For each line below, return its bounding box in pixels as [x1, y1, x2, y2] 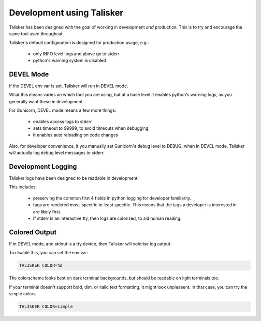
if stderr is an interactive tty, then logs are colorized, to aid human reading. [33, 215, 182, 221]
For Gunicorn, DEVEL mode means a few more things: [9, 107, 116, 113]
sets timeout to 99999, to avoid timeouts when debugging [33, 125, 148, 131]
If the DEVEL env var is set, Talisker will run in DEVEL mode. [9, 83, 128, 89]
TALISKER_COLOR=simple [19, 304, 73, 309]
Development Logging [9, 162, 77, 170]
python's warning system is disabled [33, 58, 106, 63]
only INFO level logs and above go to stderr [33, 51, 120, 57]
